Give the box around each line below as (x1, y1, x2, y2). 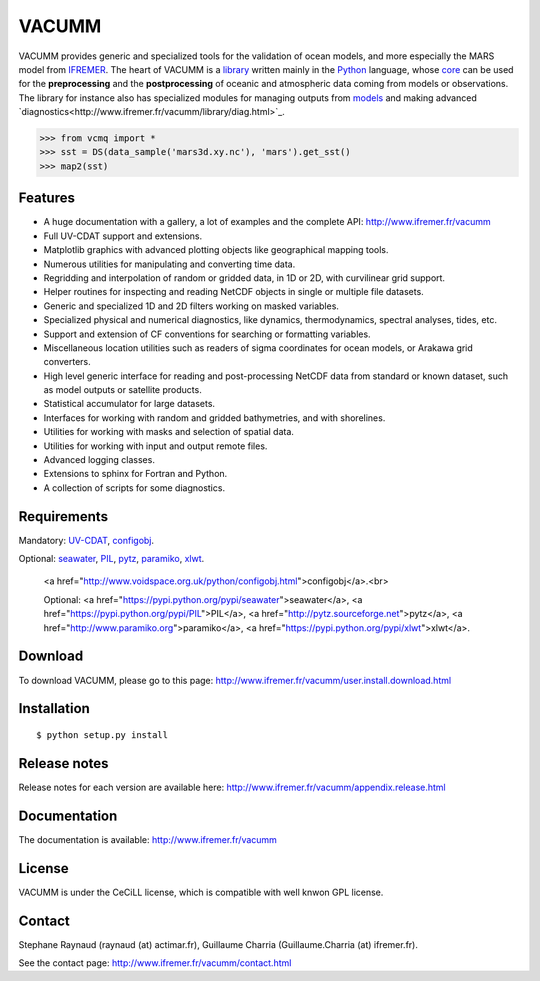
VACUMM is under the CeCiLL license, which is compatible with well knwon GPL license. (18, 886, 384, 898)
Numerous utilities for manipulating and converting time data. (43, 258, 296, 270)
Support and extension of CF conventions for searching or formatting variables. (43, 328, 371, 340)
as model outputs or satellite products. (43, 384, 202, 396)
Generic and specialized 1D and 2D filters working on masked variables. (43, 300, 340, 312)
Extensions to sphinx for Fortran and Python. (43, 468, 228, 480)
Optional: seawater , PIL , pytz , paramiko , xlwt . (18, 553, 205, 565)
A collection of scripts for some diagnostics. (43, 481, 225, 494)
